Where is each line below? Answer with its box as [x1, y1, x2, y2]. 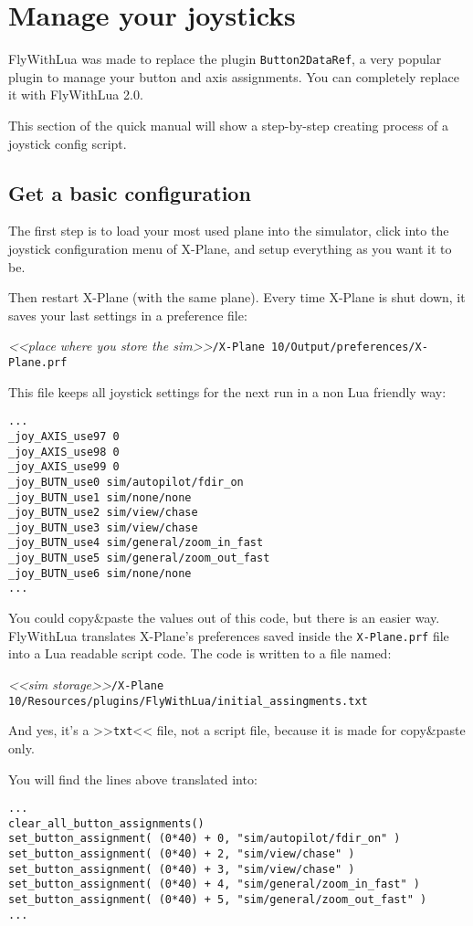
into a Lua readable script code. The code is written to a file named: [8, 644, 392, 663]
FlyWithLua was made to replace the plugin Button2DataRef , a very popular [8, 49, 442, 68]
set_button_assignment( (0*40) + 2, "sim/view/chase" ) [8, 847, 355, 861]
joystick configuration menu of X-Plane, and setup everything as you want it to [8, 238, 452, 258]
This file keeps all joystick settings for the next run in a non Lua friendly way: [8, 382, 447, 401]
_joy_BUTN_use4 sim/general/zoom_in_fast [8, 536, 264, 550]
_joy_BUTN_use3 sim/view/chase [8, 521, 198, 534]
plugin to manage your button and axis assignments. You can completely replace [8, 67, 459, 86]
